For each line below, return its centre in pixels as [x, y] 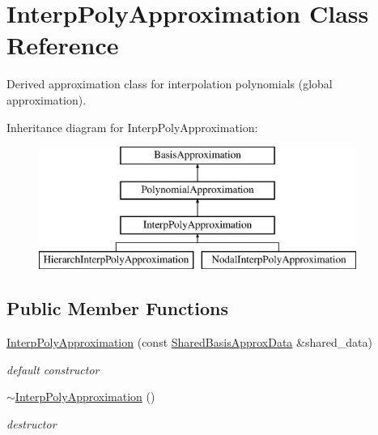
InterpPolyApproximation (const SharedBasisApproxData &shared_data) [189, 342]
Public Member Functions [117, 308]
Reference [63, 45]
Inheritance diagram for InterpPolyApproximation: [132, 127]
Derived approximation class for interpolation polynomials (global [170, 84]
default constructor [53, 369]
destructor [32, 423]
